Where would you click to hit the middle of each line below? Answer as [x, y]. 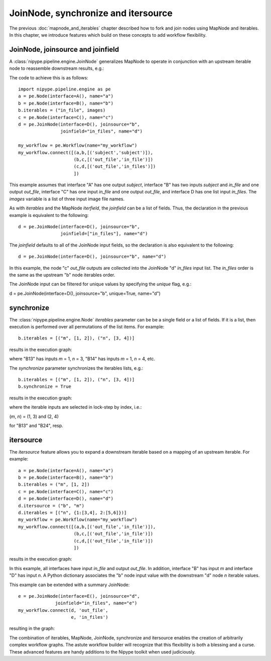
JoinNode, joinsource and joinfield [64, 49]
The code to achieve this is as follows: [49, 77]
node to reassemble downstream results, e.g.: [57, 68]
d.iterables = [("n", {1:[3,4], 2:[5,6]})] [73, 513]
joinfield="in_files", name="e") [96, 603]
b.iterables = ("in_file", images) [62, 110]
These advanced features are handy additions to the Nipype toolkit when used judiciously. [102, 652]
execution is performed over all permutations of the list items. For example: [87, 327]
